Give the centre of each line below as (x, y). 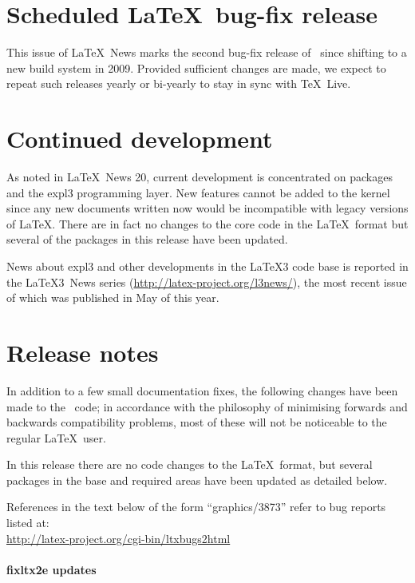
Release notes (83, 352)
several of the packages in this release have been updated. (147, 239)
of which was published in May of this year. (113, 297)
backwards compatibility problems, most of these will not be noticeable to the (197, 422)
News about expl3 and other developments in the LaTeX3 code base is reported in (207, 266)
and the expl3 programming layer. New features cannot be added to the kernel (198, 192)
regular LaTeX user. (56, 437)
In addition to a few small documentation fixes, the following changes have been (202, 390)
